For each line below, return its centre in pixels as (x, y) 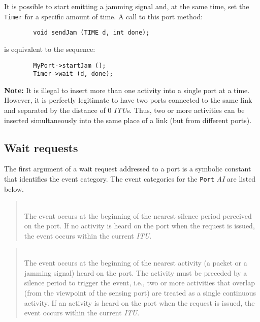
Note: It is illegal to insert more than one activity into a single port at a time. (127, 90)
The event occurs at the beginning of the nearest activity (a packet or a (136, 263)
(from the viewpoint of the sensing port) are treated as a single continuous (140, 292)
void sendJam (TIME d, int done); (91, 33)
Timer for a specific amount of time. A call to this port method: (104, 16)
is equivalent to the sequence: (50, 49)
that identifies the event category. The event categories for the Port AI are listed (130, 178)
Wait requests (41, 147)
